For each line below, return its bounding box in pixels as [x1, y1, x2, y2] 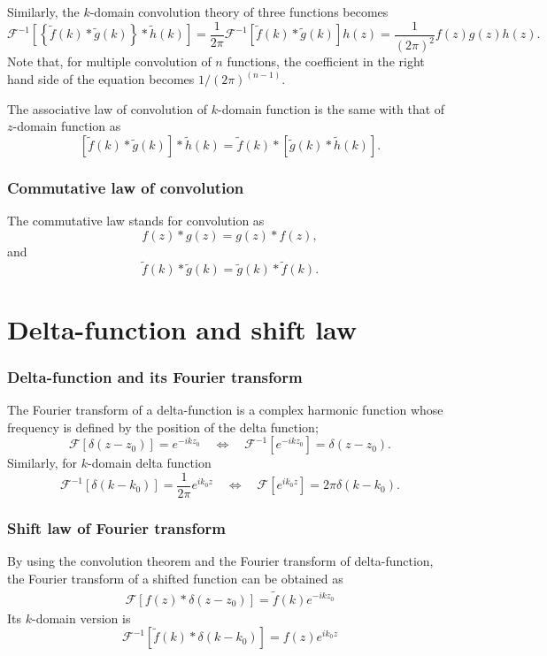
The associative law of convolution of [7, 99, 208, 118]
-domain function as [12, 117, 121, 135]
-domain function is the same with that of [218, 99, 445, 118]
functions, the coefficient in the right [227, 52, 425, 70]
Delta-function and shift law [7, 310, 358, 347]
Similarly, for [7, 454, 78, 472]
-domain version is [31, 608, 131, 627]
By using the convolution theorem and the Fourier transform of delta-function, [7, 552, 434, 570]
